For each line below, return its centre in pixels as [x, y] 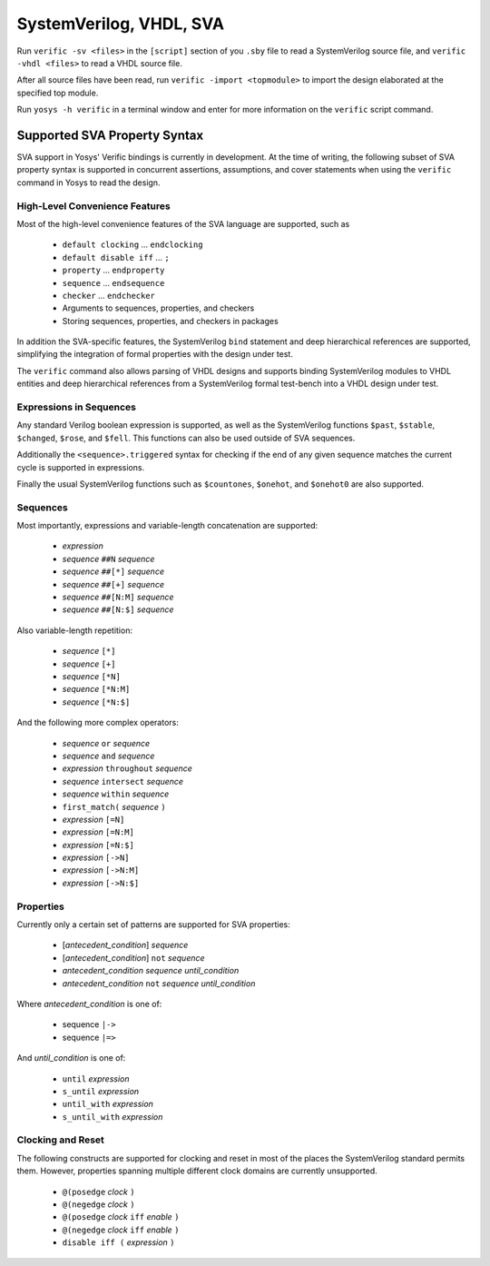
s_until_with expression [113, 1116]
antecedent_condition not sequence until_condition [159, 983]
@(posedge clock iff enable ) [121, 1217]
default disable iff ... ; [116, 257]
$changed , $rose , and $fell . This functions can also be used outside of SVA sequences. [186, 438]
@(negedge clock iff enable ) [121, 1230]
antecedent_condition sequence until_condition [151, 971]
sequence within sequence [116, 794]
